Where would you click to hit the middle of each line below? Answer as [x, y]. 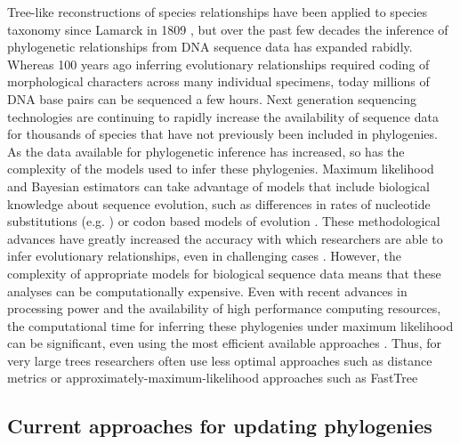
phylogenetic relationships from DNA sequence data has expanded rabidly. [210, 47]
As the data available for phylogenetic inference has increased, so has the [206, 151]
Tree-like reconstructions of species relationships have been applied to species [218, 12]
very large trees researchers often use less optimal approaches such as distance [220, 360]
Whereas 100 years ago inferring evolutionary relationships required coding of [218, 64]
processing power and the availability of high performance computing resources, [224, 308]
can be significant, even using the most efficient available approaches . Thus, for [225, 343]
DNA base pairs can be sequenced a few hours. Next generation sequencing [212, 98]
